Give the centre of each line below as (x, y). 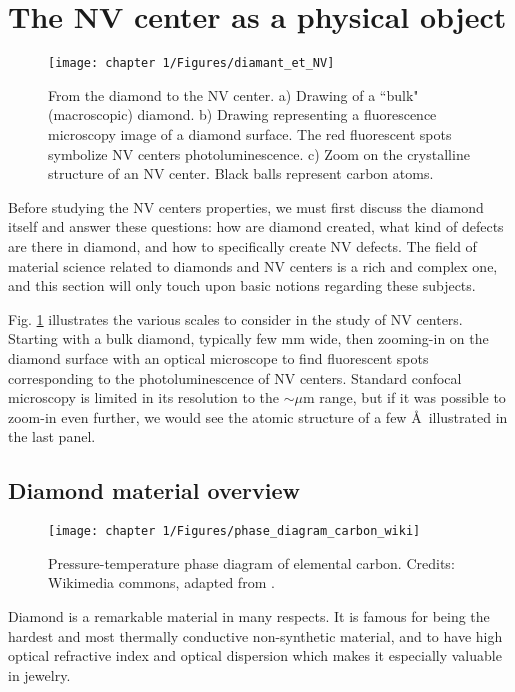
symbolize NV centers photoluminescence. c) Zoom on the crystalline (259, 153)
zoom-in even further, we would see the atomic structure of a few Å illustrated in (258, 416)
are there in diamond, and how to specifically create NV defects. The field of (242, 245)
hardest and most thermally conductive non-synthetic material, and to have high (255, 635)
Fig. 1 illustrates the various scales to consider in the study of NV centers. (235, 318)
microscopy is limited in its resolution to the (144, 397)
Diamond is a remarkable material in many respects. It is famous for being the (249, 615)
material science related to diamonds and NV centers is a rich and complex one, (253, 265)
